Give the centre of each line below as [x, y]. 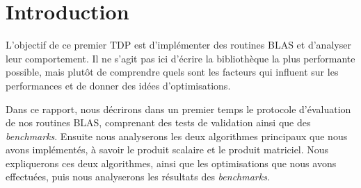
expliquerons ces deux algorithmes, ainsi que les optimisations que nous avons [171, 163]
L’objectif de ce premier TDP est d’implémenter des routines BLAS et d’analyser [178, 45]
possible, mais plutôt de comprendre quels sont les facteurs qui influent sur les [172, 72]
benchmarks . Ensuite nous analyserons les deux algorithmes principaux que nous [177, 136]
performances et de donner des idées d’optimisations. [118, 85]
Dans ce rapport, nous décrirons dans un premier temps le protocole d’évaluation [178, 109]
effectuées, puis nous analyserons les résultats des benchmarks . [138, 177]
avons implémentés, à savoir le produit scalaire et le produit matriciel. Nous [167, 149]
